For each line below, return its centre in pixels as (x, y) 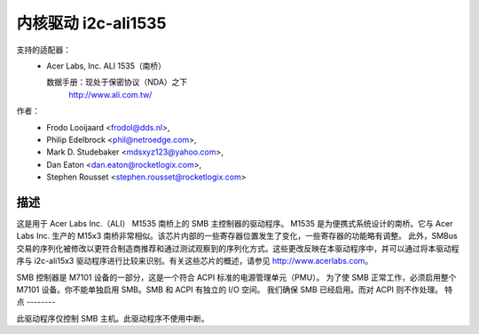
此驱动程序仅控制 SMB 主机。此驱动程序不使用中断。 (113, 318)
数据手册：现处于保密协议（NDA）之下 (117, 82)
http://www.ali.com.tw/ (110, 94)
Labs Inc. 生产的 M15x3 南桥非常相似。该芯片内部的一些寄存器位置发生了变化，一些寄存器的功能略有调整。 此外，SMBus (237, 236)
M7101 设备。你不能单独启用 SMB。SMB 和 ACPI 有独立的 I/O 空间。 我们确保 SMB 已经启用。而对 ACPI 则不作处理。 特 (235, 290)
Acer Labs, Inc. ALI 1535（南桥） (106, 66)
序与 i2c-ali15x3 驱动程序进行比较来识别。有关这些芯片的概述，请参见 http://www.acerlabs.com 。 (195, 261)
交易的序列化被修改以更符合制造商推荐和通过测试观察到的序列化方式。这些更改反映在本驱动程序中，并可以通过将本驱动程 (238, 248)
